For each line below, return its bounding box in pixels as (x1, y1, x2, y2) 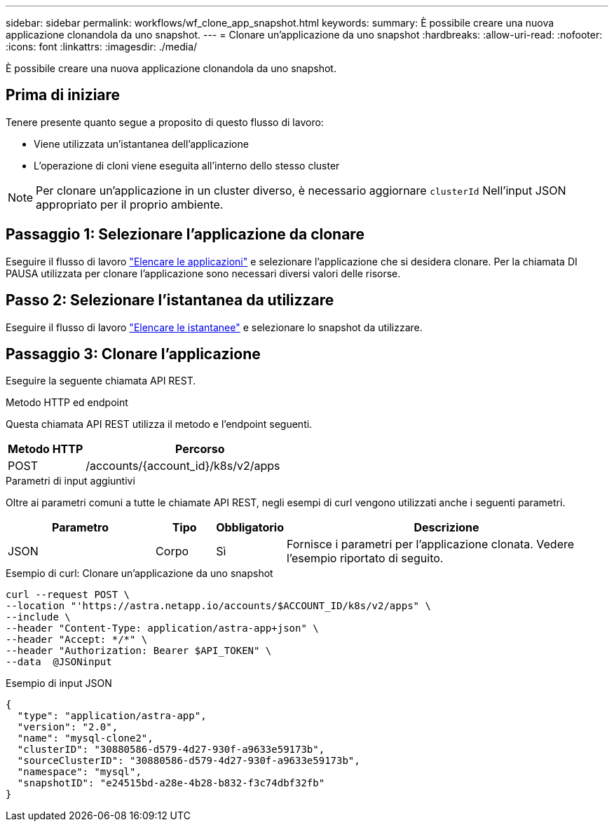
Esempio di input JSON (6, 677, 112, 690)
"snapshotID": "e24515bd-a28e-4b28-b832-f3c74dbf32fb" (17, 777, 325, 789)
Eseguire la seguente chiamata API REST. (6, 375, 196, 387)
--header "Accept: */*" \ (6, 634, 148, 646)
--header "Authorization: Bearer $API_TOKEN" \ (6, 645, 272, 657)
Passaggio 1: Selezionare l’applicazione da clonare (6, 225, 364, 244)
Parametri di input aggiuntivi (6, 475, 135, 487)
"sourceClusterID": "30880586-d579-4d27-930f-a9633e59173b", (17, 755, 360, 767)
